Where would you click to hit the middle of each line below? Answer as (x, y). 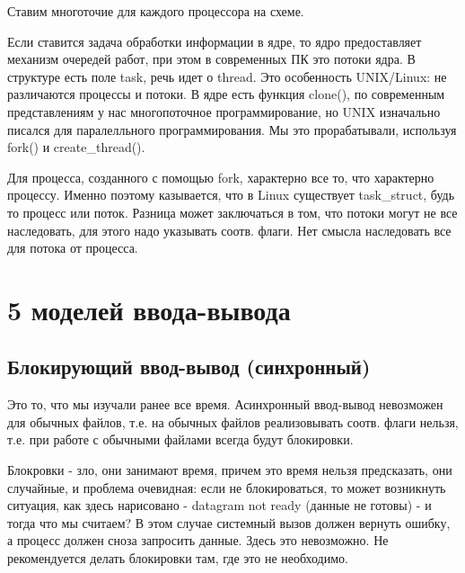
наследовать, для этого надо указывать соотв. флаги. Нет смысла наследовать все (229, 230)
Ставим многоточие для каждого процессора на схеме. (156, 11)
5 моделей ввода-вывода (149, 309)
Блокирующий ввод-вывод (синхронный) (189, 367)
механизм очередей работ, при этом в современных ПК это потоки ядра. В (211, 59)
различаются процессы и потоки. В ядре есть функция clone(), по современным (226, 94)
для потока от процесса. (73, 248)
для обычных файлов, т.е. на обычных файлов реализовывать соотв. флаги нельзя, (233, 421)
